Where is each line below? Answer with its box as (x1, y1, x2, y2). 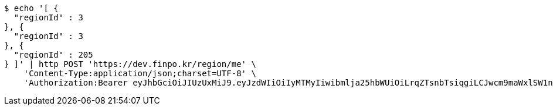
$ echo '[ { (4, 3, 59, 13)
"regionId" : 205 (13, 50, 93, 59)
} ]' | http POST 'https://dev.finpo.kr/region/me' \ (4, 59, 256, 69)
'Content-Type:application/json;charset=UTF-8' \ (23, 69, 256, 78)
